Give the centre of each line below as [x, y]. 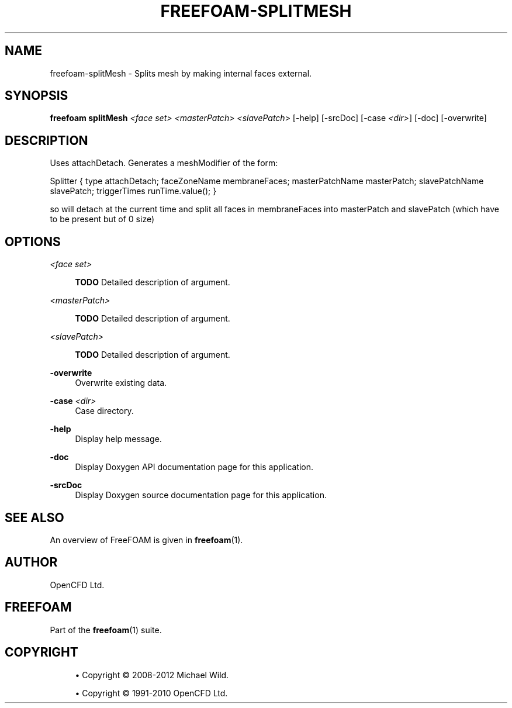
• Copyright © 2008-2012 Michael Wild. [152, 675]
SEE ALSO [34, 517]
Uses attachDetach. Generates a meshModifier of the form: [164, 163]
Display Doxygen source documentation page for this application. [201, 495]
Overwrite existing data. [121, 383]
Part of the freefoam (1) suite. [106, 630]
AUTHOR [31, 562]
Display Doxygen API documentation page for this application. [194, 467]
